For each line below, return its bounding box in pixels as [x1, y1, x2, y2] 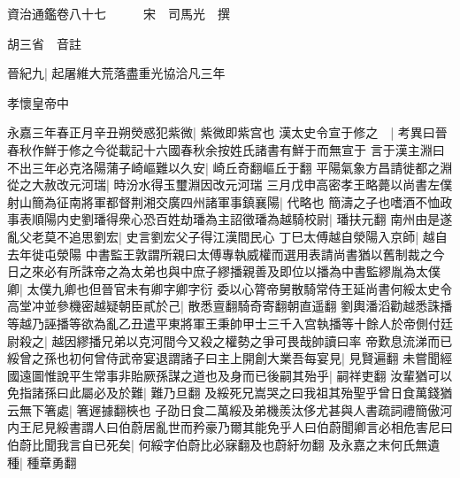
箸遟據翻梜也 [76, 400, 151, 419]
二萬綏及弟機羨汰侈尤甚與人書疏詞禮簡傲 [204, 400, 441, 419]
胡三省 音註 [7, 34, 81, 52]
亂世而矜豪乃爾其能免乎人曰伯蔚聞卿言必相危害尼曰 [155, 418, 453, 436]
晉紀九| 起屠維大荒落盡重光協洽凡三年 [7, 64, 226, 82]
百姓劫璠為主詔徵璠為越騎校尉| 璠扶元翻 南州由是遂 [155, 210, 453, 228]
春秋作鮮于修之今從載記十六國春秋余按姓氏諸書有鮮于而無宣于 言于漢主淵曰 [7, 140, 445, 158]
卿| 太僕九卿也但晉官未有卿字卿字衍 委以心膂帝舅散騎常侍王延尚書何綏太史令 [7, 279, 453, 297]
